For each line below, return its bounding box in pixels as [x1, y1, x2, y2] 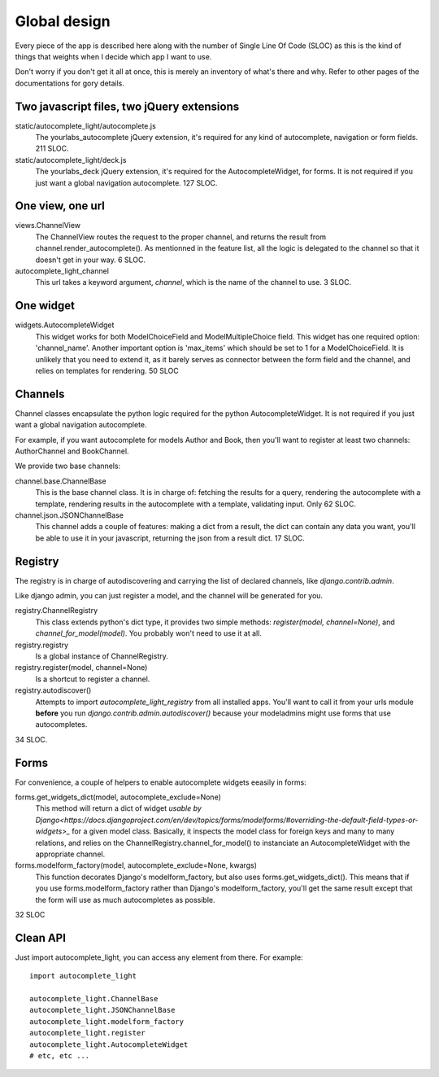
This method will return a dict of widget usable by [35, 803, 202, 813]
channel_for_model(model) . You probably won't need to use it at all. [35, 628, 262, 638]
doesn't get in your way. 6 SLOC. [35, 255, 146, 265]
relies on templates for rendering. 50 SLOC [35, 366, 179, 375]
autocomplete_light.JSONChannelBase [29, 1005, 176, 1015]
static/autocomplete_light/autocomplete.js [15, 120, 156, 130]
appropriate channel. [35, 849, 106, 859]
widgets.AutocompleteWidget [15, 320, 115, 330]
